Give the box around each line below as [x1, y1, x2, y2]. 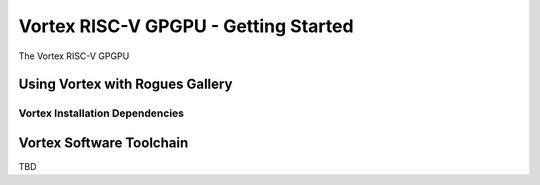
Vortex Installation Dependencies [18, 106, 185, 120]
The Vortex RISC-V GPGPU [18, 50, 130, 62]
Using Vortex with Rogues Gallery [18, 76, 233, 93]
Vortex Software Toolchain [18, 134, 189, 151]
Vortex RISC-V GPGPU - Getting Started [18, 15, 354, 37]
